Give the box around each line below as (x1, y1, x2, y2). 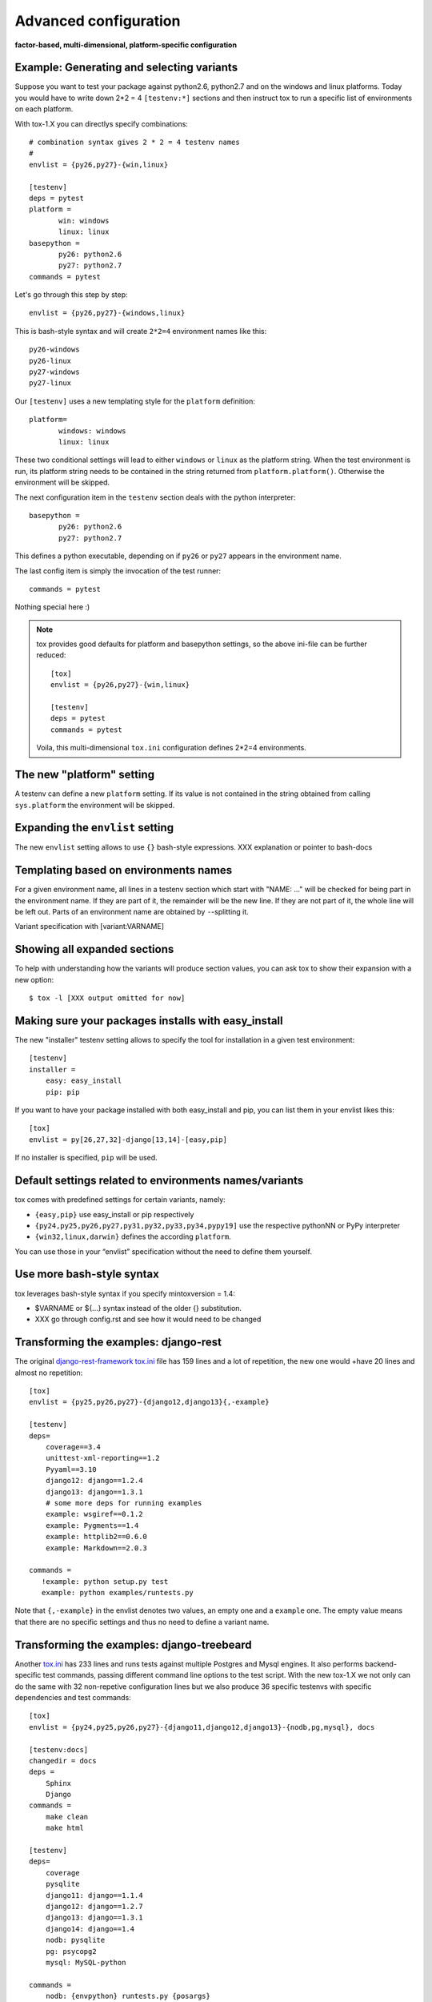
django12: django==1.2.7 (45, 1902, 143, 1911)
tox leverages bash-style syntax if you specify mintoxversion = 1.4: (14, 1288, 236, 1298)
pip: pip (45, 1087, 80, 1096)
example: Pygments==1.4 (45, 1521, 139, 1530)
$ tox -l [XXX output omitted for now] (29, 994, 186, 1003)
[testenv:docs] (29, 1745, 89, 1754)
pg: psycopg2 (45, 1947, 97, 1956)
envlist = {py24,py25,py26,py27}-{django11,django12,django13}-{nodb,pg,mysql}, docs (29, 1723, 375, 1731)
